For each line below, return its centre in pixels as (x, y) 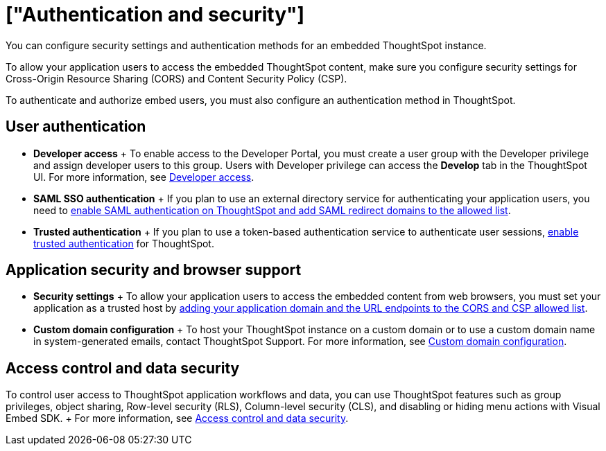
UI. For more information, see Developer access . (144, 177)
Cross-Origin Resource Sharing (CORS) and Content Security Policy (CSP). (176, 78)
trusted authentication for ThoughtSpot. (124, 243)
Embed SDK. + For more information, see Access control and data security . (177, 418)
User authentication (76, 127)
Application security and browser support (154, 270)
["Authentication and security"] (155, 15)
